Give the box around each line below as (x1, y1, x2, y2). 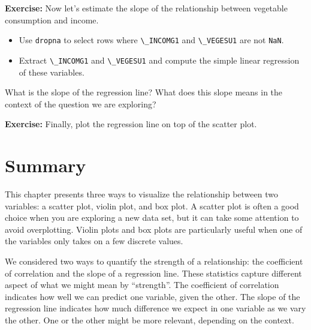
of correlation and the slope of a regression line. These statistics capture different (5, 266, 302, 279)
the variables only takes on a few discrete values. (5, 235, 183, 247)
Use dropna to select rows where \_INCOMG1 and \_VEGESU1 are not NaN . (19, 34, 284, 46)
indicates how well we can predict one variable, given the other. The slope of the (5, 290, 300, 302)
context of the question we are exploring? (5, 97, 156, 110)
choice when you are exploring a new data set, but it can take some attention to (5, 211, 299, 224)
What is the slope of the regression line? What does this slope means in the (5, 86, 283, 98)
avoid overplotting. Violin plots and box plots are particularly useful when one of (5, 223, 303, 235)
